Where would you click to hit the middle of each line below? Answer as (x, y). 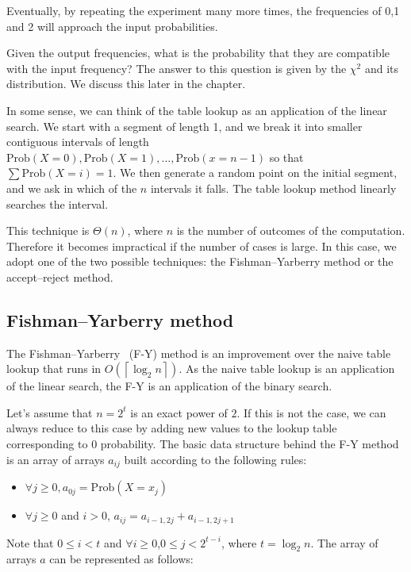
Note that (30, 542)
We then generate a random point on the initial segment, (259, 173)
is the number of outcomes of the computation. (291, 230)
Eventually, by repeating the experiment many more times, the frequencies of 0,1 (203, 10)
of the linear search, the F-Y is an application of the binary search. (169, 386)
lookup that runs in (54, 369)
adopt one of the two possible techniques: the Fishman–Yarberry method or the (200, 261)
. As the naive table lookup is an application (287, 369)
